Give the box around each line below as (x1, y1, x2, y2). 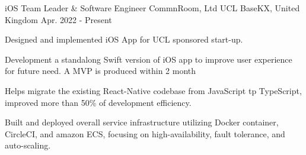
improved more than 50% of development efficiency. (5, 96, 192, 108)
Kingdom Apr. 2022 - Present (5, 13, 112, 25)
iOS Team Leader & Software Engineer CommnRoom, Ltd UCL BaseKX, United (5, 2, 300, 14)
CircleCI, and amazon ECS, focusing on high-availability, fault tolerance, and (5, 127, 285, 140)
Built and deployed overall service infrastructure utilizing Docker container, (5, 116, 279, 128)
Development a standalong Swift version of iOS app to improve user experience (5, 53, 292, 65)
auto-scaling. (5, 139, 51, 151)
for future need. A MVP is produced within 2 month (5, 64, 196, 77)
